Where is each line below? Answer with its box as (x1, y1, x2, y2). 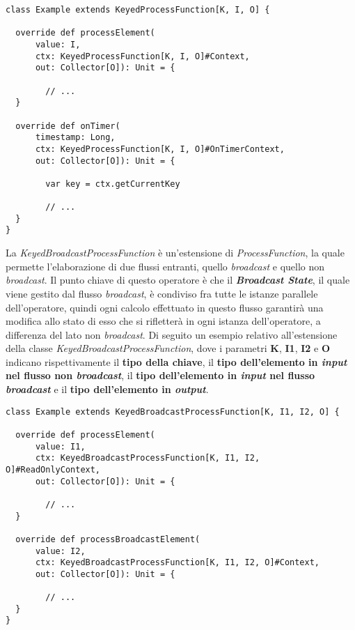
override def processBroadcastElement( (15, 534, 200, 544)
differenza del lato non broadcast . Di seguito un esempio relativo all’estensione (6, 327, 338, 341)
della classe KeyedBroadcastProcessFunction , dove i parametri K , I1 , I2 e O (6, 341, 331, 355)
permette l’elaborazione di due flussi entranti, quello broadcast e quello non (6, 259, 325, 273)
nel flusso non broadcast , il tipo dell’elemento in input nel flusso (6, 368, 315, 383)
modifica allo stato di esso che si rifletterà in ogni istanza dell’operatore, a (6, 314, 321, 328)
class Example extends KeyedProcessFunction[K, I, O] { (6, 5, 270, 15)
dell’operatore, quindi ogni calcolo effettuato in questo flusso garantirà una (6, 300, 324, 314)
